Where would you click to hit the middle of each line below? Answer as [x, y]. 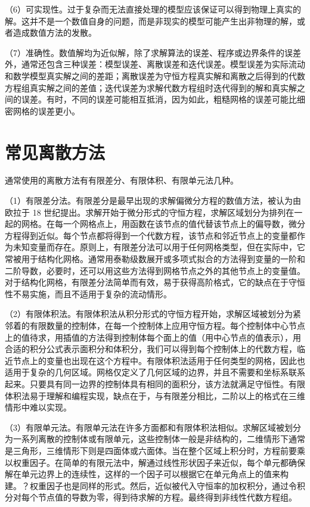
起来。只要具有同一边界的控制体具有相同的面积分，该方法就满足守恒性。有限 [155, 383]
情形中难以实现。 [38, 407]
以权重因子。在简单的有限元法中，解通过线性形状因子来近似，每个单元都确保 [155, 462]
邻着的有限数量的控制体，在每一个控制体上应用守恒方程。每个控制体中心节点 [155, 325]
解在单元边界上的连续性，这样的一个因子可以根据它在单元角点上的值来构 [147, 474]
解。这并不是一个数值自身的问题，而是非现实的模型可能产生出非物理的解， [151, 21]
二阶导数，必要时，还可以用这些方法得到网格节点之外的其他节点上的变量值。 [155, 270]
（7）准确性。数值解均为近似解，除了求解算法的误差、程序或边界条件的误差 [153, 52]
